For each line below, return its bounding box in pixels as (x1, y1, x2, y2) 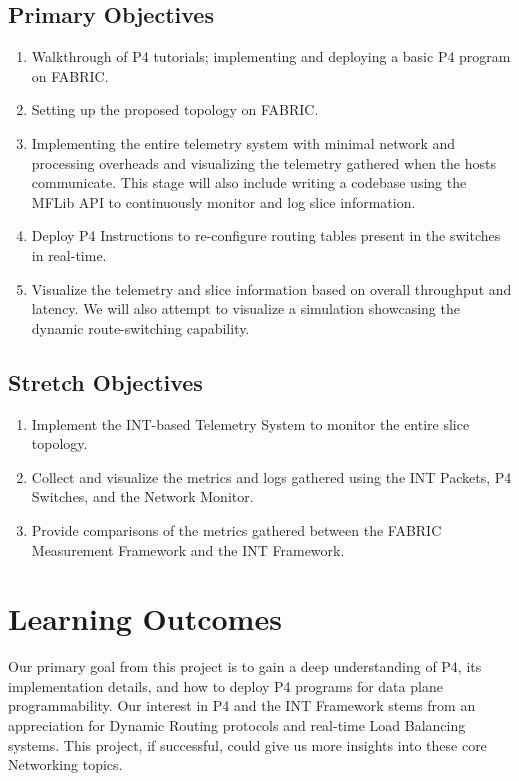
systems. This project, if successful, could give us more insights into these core (8, 734, 487, 755)
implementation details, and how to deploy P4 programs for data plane (8, 675, 443, 696)
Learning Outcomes (8, 598, 282, 639)
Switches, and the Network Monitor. (31, 486, 254, 507)
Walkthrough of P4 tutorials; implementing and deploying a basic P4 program (31, 46, 511, 67)
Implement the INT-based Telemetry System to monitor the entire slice (31, 413, 470, 434)
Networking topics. (8, 754, 123, 775)
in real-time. (31, 244, 107, 265)
